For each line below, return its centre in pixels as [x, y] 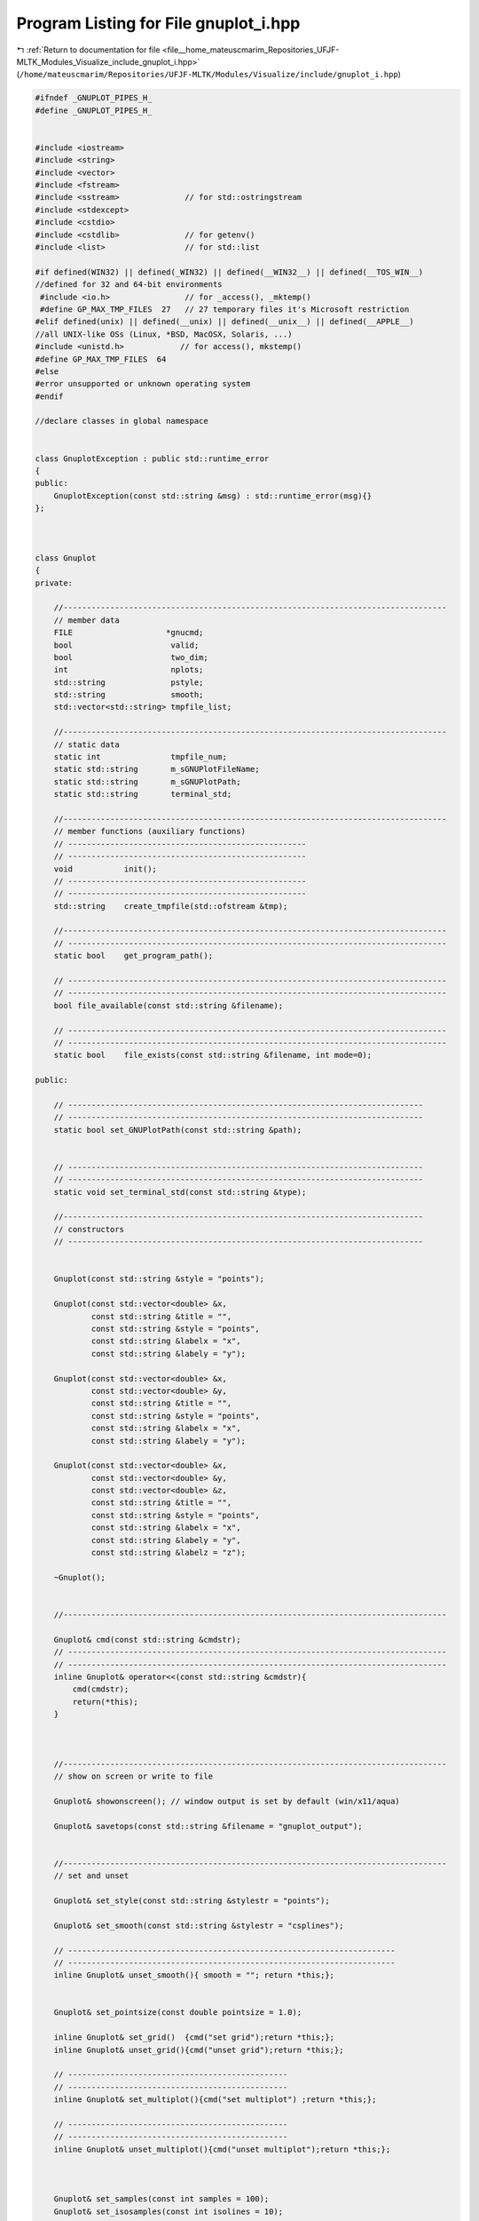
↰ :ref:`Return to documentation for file [88, 50]
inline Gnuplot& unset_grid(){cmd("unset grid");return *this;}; [199, 2050]
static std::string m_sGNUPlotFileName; [157, 769]
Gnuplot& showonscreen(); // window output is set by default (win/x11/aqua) [227, 1801]
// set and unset [91, 1876]
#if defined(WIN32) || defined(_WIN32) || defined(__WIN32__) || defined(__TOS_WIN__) [229, 272]
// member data [86, 620]
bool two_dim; [131, 657]
